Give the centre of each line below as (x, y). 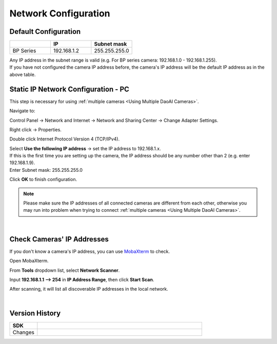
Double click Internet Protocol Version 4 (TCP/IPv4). (65, 139)
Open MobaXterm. (29, 261)
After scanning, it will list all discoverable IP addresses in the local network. (89, 289)
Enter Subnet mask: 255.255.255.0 (46, 170)
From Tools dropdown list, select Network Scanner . (65, 270)
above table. (23, 74)
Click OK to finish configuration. (43, 179)
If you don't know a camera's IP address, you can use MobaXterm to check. (90, 251)
